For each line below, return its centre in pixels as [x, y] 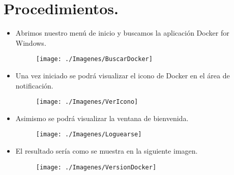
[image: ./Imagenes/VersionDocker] [96, 167]
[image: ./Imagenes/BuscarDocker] [94, 59]
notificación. [34, 85]
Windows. [31, 42]
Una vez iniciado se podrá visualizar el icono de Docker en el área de [123, 75]
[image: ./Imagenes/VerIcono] [87, 102]
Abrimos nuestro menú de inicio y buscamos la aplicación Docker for [122, 33]
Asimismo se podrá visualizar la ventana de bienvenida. [102, 118]
